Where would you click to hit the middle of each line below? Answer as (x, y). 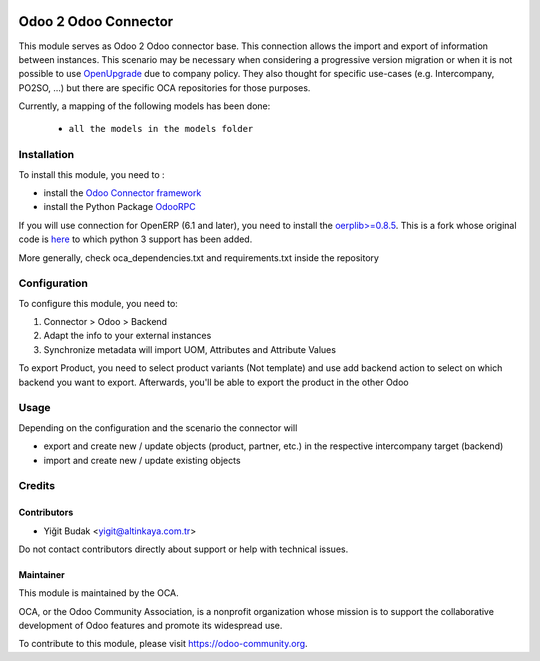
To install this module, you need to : (91, 174)
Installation (46, 155)
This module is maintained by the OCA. (98, 593)
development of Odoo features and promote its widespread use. (150, 626)
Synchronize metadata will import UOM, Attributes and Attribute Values (190, 349)
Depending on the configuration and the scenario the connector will (158, 427)
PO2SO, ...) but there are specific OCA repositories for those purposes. (164, 87)
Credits (36, 486)
